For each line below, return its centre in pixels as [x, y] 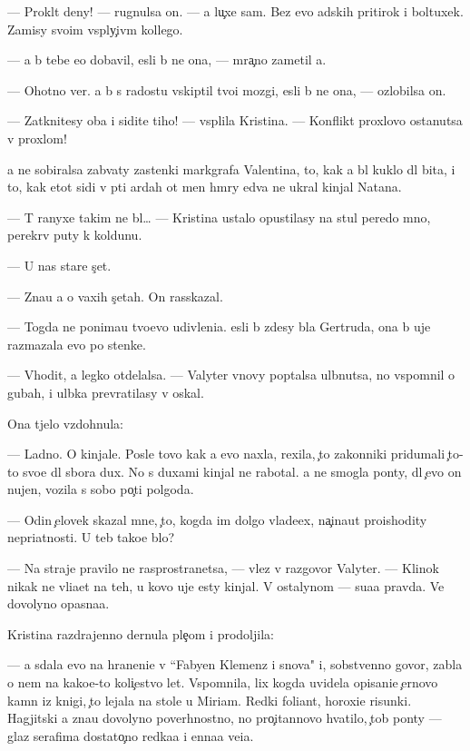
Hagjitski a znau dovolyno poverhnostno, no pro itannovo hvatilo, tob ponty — [225, 718]
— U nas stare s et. [59, 265]
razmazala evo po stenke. [77, 344]
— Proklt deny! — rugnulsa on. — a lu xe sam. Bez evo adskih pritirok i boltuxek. [235, 11]
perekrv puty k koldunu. [75, 235]
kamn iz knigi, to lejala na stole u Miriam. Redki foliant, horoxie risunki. [210, 700]
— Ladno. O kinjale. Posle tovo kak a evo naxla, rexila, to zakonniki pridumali [226, 454]
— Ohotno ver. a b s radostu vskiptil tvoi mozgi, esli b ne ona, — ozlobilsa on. [227, 89]
